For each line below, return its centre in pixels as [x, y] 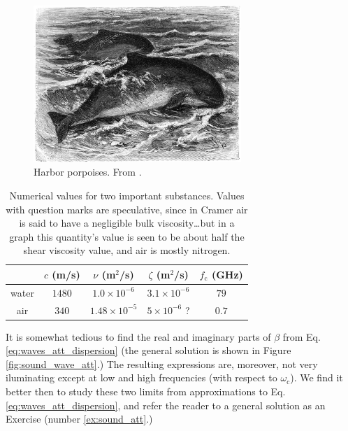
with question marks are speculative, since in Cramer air [127, 209]
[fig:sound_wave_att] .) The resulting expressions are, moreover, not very [162, 363]
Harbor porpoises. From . [88, 172]
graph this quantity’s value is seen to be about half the [127, 236]
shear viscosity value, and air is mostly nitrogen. [127, 250]
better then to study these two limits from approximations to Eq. [146, 391]
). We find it [317, 377]
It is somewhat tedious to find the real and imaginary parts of [138, 336]
